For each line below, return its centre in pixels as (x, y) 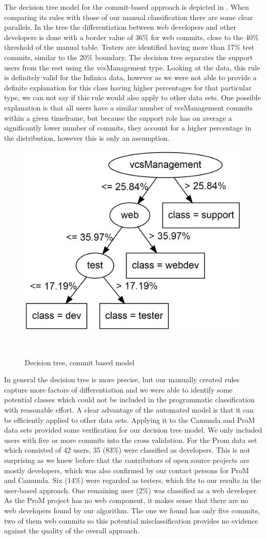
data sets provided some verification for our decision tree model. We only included (133, 430)
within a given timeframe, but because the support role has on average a (118, 117)
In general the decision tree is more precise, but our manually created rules (122, 379)
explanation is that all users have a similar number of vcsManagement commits (129, 107)
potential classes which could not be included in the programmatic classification (129, 399)
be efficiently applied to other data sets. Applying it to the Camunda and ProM (130, 420)
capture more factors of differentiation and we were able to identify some (118, 389)
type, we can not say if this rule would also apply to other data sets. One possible (132, 97)
